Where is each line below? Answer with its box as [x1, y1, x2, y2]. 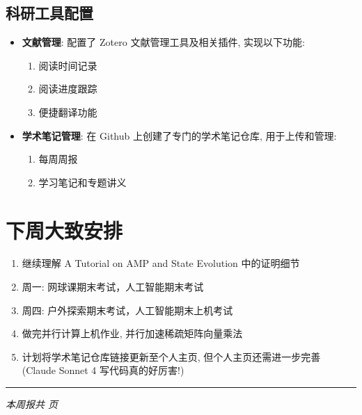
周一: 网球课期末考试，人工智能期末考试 [22, 279, 204, 294]
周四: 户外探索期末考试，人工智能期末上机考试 [22, 302, 233, 317]
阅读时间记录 [38, 58, 97, 72]
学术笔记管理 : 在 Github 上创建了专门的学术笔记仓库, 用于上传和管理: [22, 128, 337, 143]
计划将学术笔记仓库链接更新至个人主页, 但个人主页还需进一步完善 [22, 349, 321, 364]
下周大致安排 [6, 215, 123, 244]
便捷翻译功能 [38, 104, 97, 119]
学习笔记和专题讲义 [38, 174, 127, 189]
